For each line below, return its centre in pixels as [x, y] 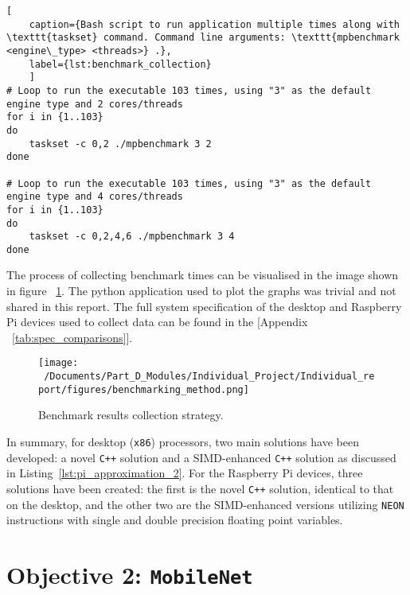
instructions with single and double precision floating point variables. [175, 520]
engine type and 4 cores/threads [95, 197]
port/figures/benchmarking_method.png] [144, 389]
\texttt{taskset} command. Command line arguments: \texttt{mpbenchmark [203, 38]
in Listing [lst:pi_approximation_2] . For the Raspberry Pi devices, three [185, 473]
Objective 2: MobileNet [130, 574]
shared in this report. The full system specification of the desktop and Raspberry [204, 306]
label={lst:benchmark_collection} [120, 64]
